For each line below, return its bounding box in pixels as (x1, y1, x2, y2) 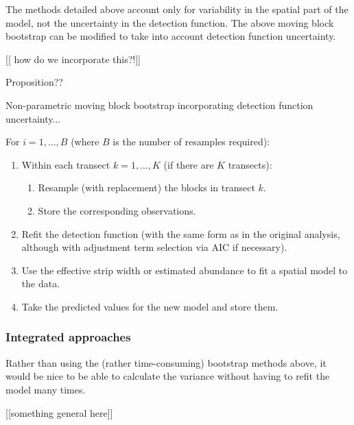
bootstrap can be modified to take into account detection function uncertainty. (5, 29, 336, 43)
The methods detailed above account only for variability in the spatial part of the (5, 2, 349, 16)
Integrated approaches (5, 328, 131, 345)
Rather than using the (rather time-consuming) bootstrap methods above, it (5, 355, 327, 369)
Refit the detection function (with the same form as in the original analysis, (21, 226, 340, 241)
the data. (21, 276, 60, 291)
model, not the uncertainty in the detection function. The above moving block (5, 15, 334, 29)
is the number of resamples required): (113, 134, 270, 149)
